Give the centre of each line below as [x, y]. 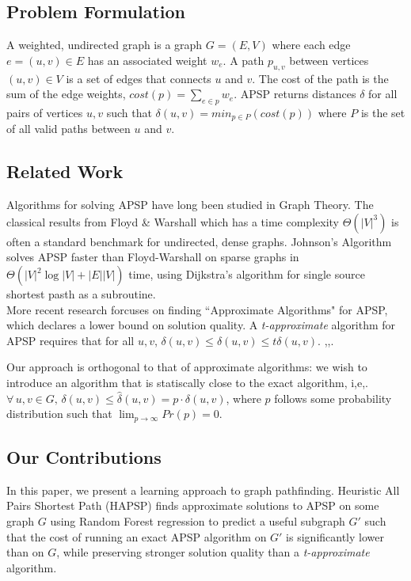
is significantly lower [335, 536]
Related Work [65, 171]
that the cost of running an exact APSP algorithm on [137, 536]
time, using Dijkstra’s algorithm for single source [247, 274]
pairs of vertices [45, 112]
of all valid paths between [68, 129]
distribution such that [59, 414]
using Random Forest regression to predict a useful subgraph [198, 521]
